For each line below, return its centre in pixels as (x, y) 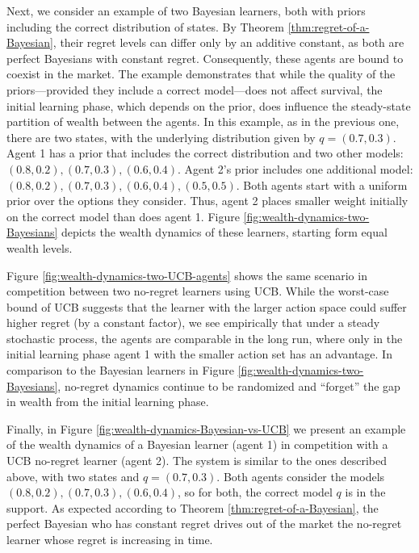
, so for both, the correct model (255, 492)
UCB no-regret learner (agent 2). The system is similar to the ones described (197, 461)
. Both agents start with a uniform (322, 184)
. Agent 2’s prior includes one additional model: (295, 168)
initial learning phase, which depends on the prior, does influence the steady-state (209, 105)
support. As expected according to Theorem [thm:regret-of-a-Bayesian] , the (193, 507)
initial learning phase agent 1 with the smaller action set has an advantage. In (199, 354)
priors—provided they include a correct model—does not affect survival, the (195, 89)
